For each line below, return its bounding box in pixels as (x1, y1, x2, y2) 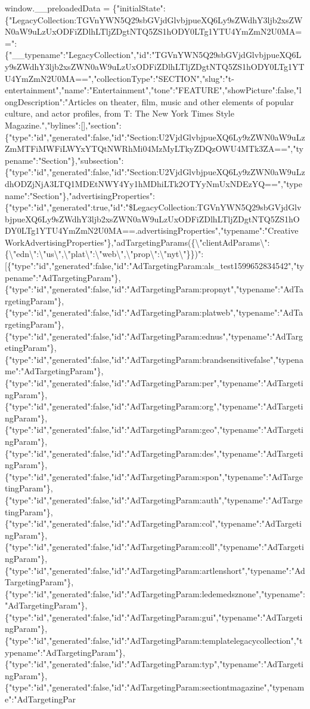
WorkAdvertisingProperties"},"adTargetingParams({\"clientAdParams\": (5, 236, 270, 248)
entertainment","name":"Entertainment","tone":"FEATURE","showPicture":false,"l (5, 84, 302, 96)
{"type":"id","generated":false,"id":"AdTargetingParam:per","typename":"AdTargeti (5, 377, 303, 389)
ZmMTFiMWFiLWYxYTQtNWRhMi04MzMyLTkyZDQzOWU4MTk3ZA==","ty (5, 142, 303, 155)
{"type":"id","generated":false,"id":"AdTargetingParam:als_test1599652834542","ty (7, 259, 304, 272)
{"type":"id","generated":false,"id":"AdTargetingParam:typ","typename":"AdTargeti (5, 658, 304, 670)
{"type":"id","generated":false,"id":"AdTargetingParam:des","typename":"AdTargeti (5, 447, 303, 459)
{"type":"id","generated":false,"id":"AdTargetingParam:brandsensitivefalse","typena (5, 353, 303, 365)
